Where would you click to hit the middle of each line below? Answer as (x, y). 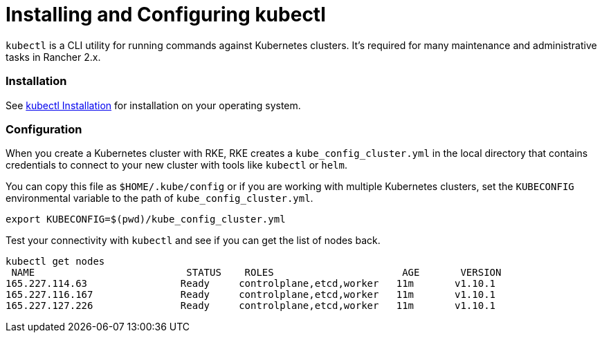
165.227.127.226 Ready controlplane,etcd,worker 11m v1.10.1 (251, 306)
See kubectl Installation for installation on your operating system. (153, 105)
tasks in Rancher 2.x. (53, 57)
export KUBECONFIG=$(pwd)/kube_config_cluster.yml (146, 219)
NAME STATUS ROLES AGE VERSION (256, 273)
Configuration (44, 129)
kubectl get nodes (55, 262)
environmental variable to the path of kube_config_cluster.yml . (159, 198)
